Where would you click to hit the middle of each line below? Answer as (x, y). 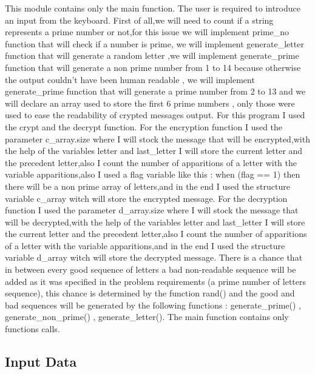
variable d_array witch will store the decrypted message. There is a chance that (154, 257)
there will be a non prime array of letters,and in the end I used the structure (147, 186)
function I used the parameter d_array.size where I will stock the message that (152, 210)
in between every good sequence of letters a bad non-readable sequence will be (151, 269)
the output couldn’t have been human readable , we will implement (130, 79)
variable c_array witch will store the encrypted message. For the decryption (146, 198)
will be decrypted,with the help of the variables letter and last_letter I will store (155, 222)
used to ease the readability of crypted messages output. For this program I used (155, 115)
